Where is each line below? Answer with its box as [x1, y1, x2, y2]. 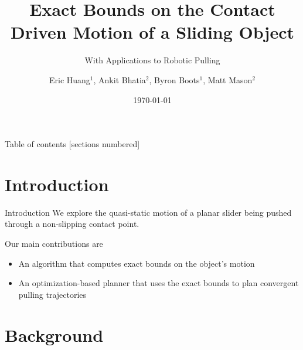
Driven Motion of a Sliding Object [11, 20, 294, 44]
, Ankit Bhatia [93, 73, 146, 86]
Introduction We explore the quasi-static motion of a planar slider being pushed [5, 206, 292, 218]
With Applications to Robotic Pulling [84, 54, 220, 66]
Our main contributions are [5, 237, 103, 249]
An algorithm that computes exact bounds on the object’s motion [18, 257, 255, 269]
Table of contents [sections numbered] [5, 138, 140, 150]
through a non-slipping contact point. [5, 218, 139, 230]
